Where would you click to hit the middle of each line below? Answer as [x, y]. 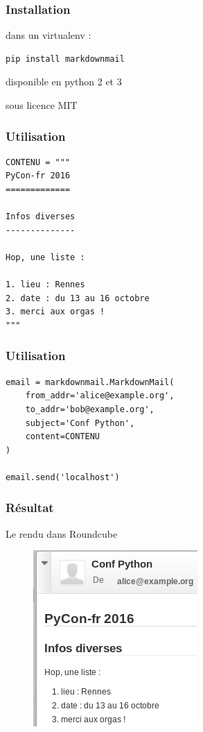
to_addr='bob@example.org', [90, 409]
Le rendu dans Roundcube [62, 533]
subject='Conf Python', [80, 423]
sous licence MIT [42, 105]
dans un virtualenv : [48, 35]
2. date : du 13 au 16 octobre [78, 298]
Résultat [30, 508]
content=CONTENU [63, 437]
